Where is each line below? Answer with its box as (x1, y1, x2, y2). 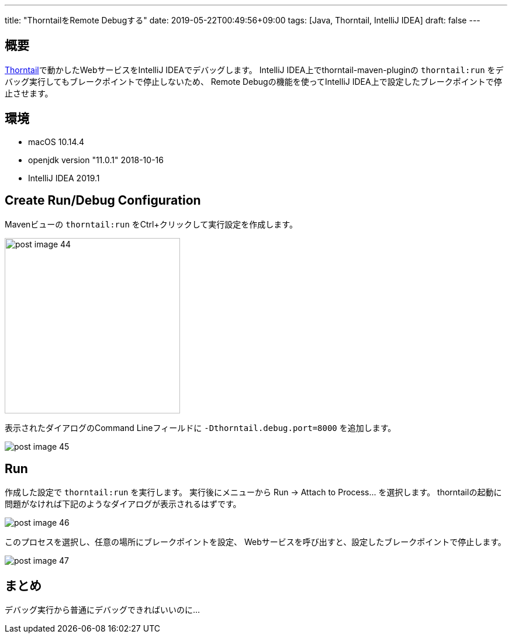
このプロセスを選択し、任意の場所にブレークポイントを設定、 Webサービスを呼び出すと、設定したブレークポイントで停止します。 (5, 537, 506, 547)
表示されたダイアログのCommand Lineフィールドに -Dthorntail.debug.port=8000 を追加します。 (5, 422, 396, 433)
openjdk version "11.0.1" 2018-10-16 (28, 154, 164, 165)
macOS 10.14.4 (28, 136, 85, 147)
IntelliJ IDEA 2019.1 (28, 173, 100, 183)
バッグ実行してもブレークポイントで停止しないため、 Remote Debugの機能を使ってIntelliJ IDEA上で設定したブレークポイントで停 (5, 76, 502, 87)
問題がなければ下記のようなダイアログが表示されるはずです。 (5, 499, 241, 509)
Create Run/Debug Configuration (5, 193, 201, 208)
